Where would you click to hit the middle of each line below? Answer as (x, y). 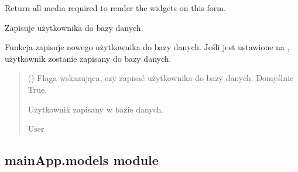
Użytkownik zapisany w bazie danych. (96, 109)
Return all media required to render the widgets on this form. (115, 8)
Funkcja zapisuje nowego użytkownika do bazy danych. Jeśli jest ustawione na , (147, 47)
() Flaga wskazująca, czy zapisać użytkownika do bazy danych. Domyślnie (161, 78)
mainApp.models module (82, 160)
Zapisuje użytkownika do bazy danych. (74, 27)
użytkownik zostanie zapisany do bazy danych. (88, 58)
